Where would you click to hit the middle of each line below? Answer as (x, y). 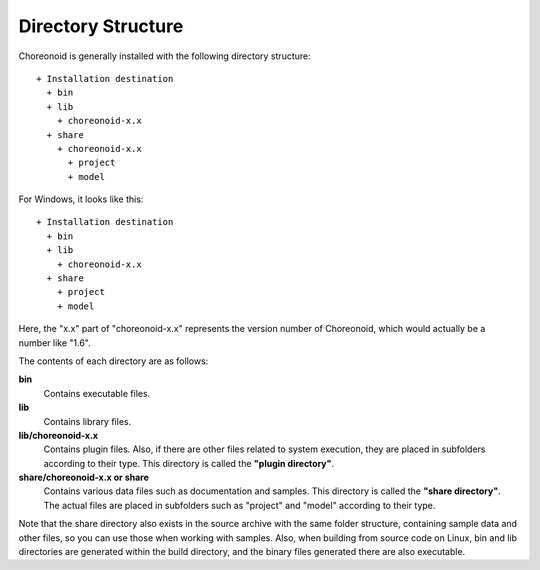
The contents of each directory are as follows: (113, 361)
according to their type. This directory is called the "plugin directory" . (189, 463)
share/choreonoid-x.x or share (84, 477)
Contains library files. (87, 421)
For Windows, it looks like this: (81, 199)
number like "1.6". (54, 342)
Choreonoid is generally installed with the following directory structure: (164, 56)
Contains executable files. (97, 393)
